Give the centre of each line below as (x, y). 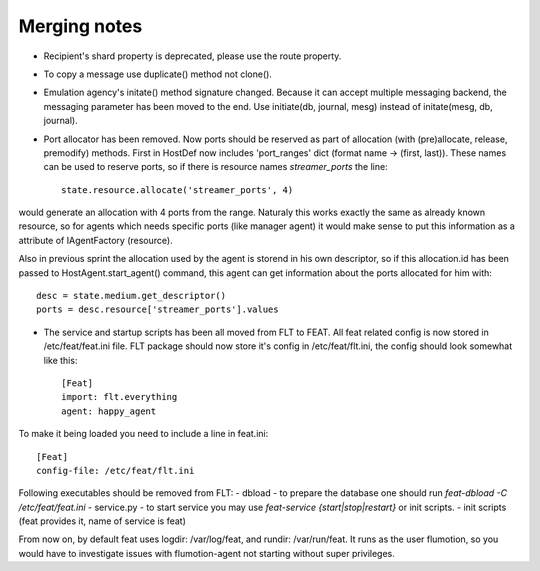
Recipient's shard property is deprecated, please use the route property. (192, 56)
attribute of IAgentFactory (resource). (96, 240)
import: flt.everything (119, 397)
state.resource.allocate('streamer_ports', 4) (177, 189)
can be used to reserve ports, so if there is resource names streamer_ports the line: (216, 167)
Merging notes (80, 26)
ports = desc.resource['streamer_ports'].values (157, 309)
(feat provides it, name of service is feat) (102, 521)
